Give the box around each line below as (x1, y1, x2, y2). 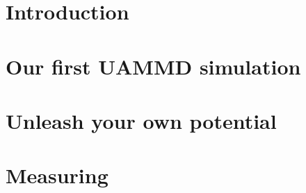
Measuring (6, 161, 108, 190)
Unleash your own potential (6, 106, 277, 134)
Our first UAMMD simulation (6, 52, 301, 80)
